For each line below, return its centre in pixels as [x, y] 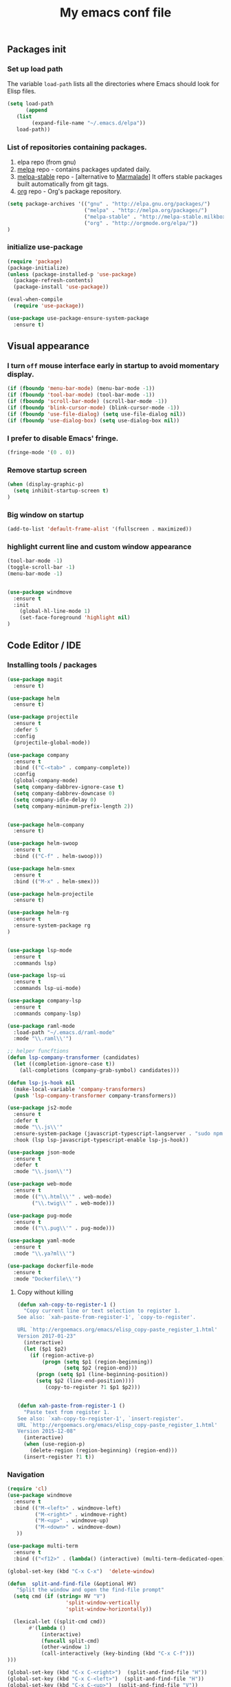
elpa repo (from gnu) [47, 162]
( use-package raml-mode [41, 1026]
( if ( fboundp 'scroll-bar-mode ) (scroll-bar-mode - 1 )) [87, 401]
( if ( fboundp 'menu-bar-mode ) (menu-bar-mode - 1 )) [81, 389]
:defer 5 [26, 730]
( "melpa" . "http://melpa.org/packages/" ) [145, 211]
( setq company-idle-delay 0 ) [55, 799]
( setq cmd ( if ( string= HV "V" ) [60, 1597]
